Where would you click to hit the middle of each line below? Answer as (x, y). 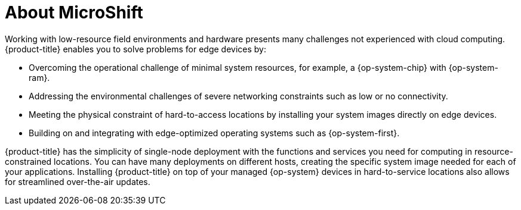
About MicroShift (74, 12)
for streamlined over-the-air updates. (78, 181)
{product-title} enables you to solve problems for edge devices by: (136, 49)
